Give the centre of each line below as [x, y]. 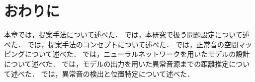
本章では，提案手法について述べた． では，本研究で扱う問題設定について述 [127, 35]
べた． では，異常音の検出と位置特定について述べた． [106, 73]
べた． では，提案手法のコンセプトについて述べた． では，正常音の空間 [121, 44]
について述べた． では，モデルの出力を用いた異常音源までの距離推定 [117, 63]
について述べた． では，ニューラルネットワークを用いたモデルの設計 [137, 54]
